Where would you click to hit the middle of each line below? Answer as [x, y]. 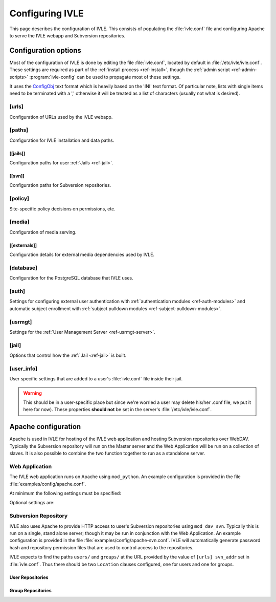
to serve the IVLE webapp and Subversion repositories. [67, 35]
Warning [32, 393]
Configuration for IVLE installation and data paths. [62, 140]
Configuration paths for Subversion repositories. [60, 185]
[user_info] [24, 369]
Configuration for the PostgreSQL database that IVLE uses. [71, 278]
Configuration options [45, 50]
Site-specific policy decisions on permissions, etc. [62, 209]
